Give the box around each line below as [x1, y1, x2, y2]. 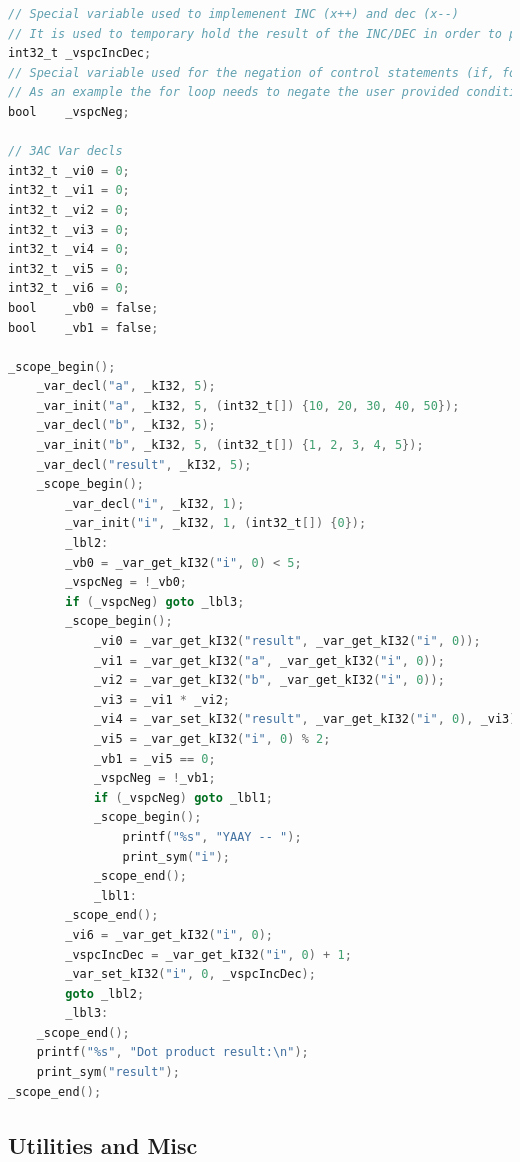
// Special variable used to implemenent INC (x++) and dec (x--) [8, 7, 460, 21]
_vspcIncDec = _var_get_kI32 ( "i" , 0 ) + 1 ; [65, 947, 352, 962]
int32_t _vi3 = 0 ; [8, 222, 130, 237]
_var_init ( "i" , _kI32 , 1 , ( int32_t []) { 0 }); [65, 516, 367, 531]
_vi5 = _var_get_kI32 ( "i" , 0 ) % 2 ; [93, 731, 331, 746]
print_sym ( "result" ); [36, 1065, 180, 1080]
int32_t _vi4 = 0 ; [8, 242, 130, 257]
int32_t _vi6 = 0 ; [8, 281, 130, 296]
